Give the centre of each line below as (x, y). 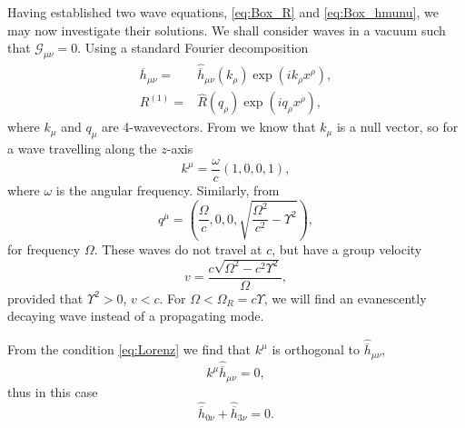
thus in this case (53, 391)
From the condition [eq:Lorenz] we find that (129, 349)
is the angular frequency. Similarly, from (168, 189)
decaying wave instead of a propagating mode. (136, 316)
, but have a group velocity (347, 249)
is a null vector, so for (397, 127)
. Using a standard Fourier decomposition (193, 48)
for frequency (44, 249)
